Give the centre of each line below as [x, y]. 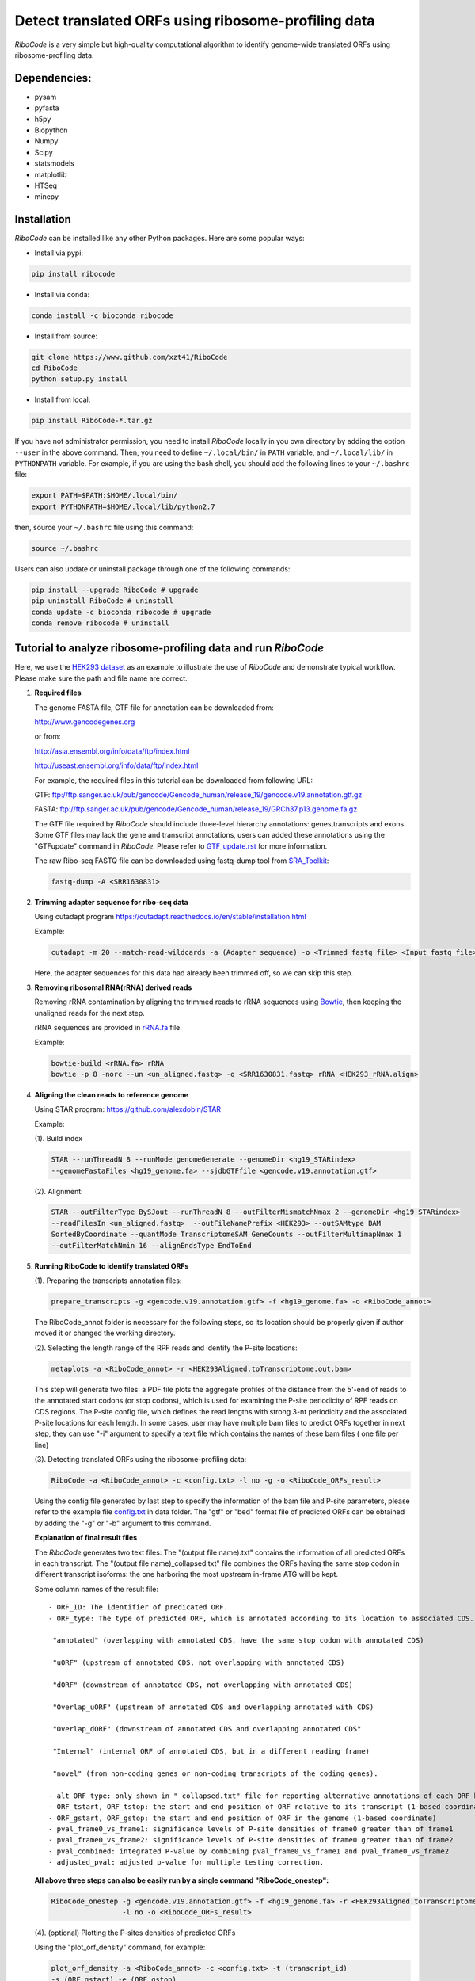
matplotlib [51, 174]
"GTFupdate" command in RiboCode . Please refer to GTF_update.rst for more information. [181, 846]
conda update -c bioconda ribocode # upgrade [121, 612]
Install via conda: [62, 294]
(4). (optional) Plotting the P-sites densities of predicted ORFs [135, 1933]
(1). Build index [59, 1139]
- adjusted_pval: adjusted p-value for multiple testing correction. [186, 1863]
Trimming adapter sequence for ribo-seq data [112, 902]
